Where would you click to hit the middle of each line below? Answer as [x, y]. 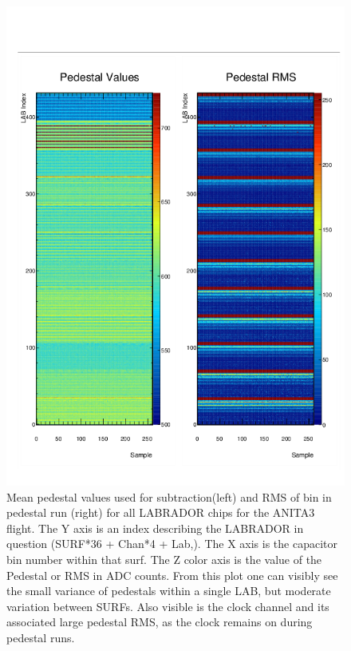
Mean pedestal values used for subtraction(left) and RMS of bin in [169, 496]
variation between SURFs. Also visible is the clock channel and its [168, 606]
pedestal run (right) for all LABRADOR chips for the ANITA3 [161, 512]
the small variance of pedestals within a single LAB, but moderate [169, 591]
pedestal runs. [41, 637]
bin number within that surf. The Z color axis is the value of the [164, 559]
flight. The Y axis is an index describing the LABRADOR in [155, 528]
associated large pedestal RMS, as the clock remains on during [160, 622]
